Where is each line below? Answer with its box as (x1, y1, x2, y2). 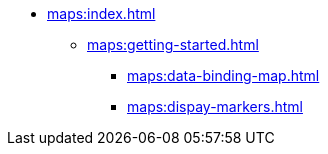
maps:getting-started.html (87, 36, 259, 53)
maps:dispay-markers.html (127, 98, 303, 115)
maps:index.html (47, 5, 156, 22)
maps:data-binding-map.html (127, 67, 320, 84)
